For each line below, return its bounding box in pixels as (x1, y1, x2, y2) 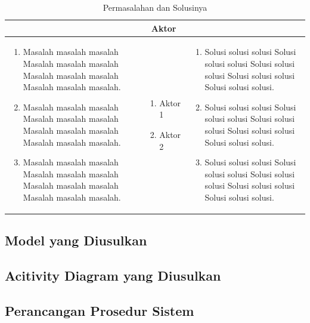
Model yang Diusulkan (5, 231, 147, 250)
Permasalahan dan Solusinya (103, 1, 207, 13)
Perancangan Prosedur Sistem (5, 302, 194, 320)
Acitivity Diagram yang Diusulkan (5, 266, 221, 285)
